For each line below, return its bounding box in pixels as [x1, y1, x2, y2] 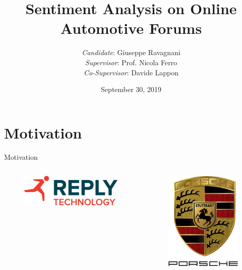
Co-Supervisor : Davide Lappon [83, 67, 179, 77]
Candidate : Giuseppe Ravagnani [82, 47, 180, 58]
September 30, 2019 [101, 84, 161, 95]
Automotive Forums [60, 18, 202, 38]
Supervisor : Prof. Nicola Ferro [85, 57, 177, 67]
